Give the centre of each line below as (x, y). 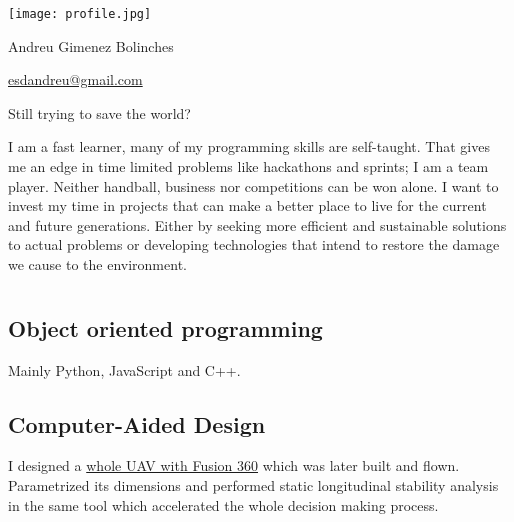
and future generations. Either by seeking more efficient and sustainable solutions (257, 224)
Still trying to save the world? (99, 112)
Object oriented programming (165, 327)
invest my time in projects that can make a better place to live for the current (247, 205)
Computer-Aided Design (137, 423)
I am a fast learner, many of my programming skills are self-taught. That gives (249, 146)
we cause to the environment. (97, 264)
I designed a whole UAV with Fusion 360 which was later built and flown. (234, 465)
